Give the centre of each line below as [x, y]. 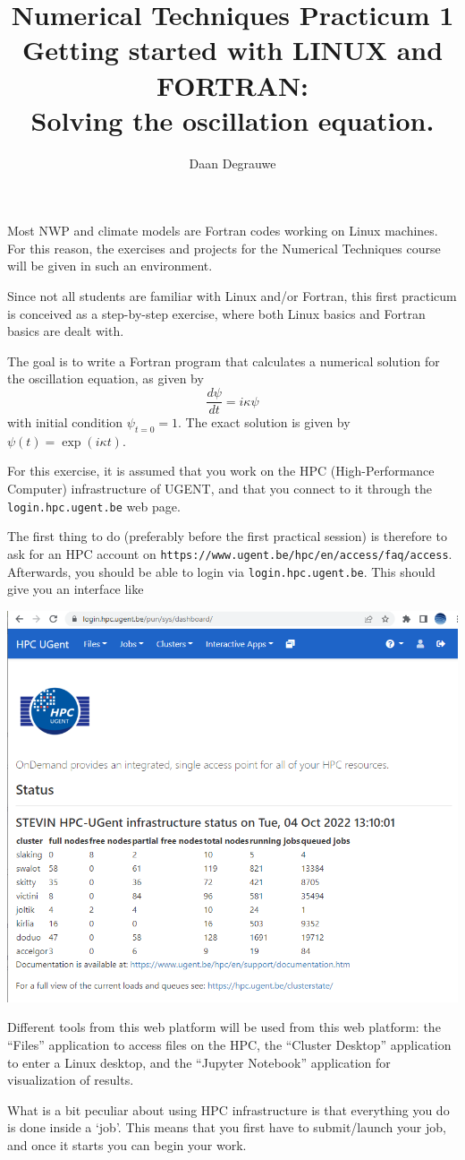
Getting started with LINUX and [232, 50]
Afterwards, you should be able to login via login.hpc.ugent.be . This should [221, 571]
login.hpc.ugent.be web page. [94, 506]
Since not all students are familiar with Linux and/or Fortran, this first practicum [232, 296]
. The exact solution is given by [264, 422]
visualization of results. [71, 1080]
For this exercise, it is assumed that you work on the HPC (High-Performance [221, 471]
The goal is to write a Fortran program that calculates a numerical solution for [224, 361]
